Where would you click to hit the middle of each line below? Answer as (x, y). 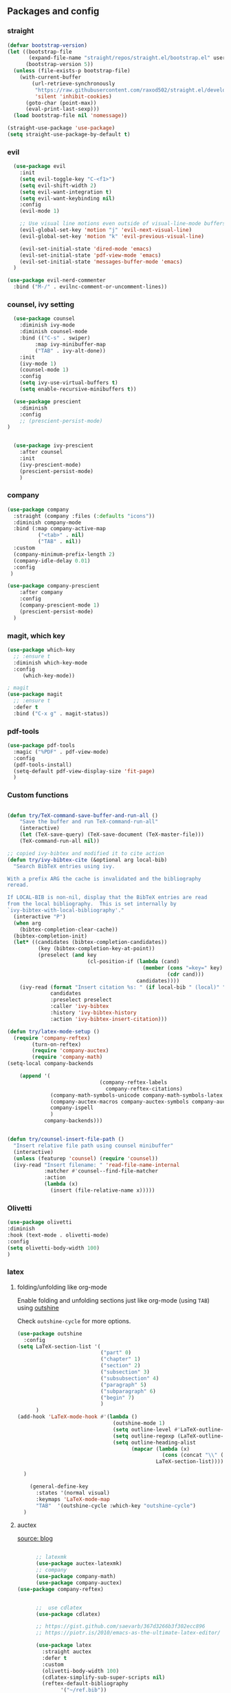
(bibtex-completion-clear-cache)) (69, 929)
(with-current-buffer (50, 77)
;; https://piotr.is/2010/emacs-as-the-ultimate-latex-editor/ (128, 1633)
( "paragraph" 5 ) (124, 1385)
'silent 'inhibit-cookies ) (73, 96)
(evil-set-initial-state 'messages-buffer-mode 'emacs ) (101, 262)
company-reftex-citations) (144, 1089)
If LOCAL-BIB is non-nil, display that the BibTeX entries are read (107, 898)
